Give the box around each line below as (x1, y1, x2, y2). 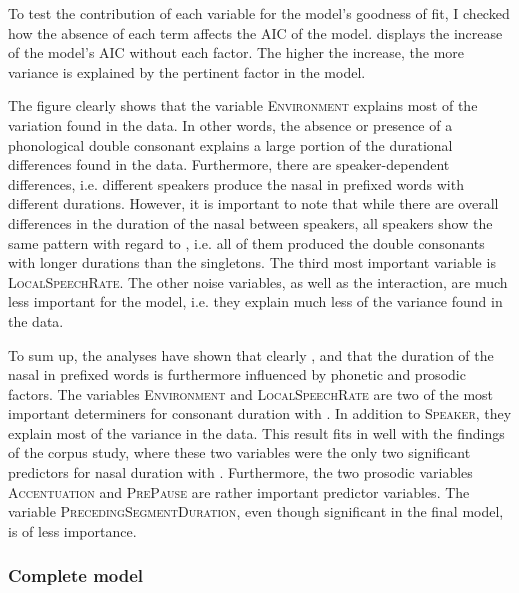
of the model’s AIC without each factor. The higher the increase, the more (8, 42, 465, 63)
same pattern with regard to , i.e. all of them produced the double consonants (8, 232, 485, 253)
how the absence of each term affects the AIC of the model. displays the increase (8, 22, 503, 43)
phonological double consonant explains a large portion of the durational (8, 134, 453, 155)
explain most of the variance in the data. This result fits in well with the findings (8, 422, 505, 443)
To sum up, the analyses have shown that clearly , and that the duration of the (8, 344, 494, 365)
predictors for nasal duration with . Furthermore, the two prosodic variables (8, 462, 473, 483)
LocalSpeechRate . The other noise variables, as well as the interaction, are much (8, 271, 508, 292)
